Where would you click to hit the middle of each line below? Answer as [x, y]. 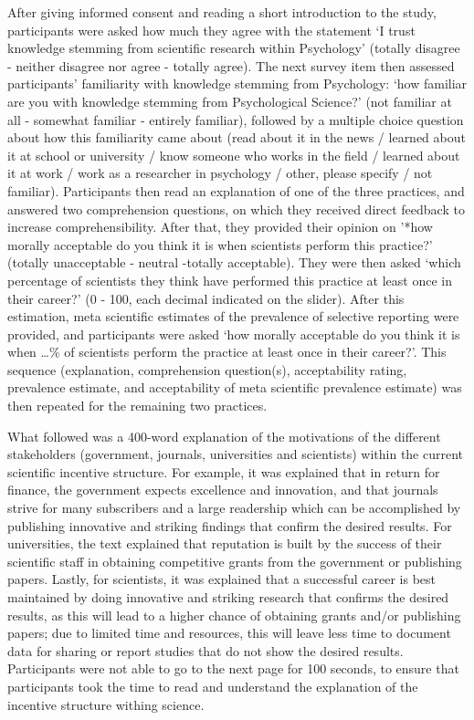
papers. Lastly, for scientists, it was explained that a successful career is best [221, 579]
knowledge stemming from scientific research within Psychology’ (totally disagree [234, 48]
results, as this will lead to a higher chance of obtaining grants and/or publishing [234, 615]
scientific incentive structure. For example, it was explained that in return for [224, 471]
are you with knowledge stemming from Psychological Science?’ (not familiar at [230, 101]
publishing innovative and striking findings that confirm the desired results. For [230, 525]
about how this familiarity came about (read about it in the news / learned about [237, 137]
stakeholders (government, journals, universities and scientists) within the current [236, 454]
